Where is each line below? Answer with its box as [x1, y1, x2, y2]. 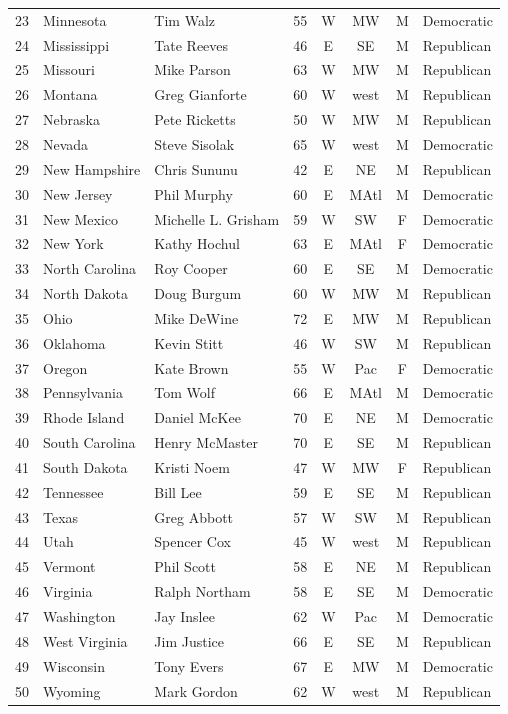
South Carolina [43, 432, 136, 453]
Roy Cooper [154, 258, 228, 279]
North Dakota [43, 283, 129, 304]
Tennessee [43, 481, 104, 502]
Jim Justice [154, 630, 225, 651]
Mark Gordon [154, 680, 238, 701]
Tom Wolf [154, 382, 216, 403]
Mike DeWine [154, 307, 239, 328]
